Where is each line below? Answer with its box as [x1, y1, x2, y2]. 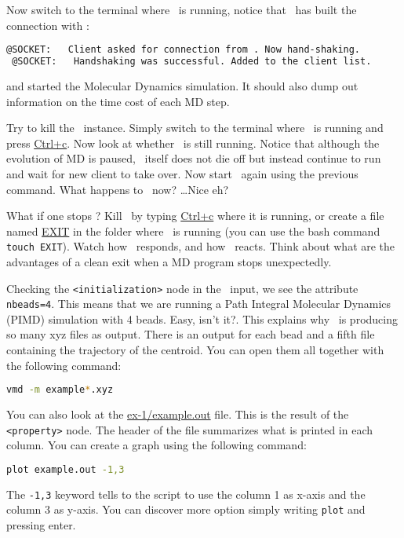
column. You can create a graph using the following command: [6, 437, 307, 453]
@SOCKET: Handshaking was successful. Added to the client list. [12, 56, 372, 68]
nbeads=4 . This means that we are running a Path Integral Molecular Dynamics [6, 295, 391, 312]
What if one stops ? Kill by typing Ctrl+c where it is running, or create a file [6, 207, 384, 224]
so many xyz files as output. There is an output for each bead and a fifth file [6, 326, 375, 342]
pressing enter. [6, 517, 76, 533]
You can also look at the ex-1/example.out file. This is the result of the [6, 406, 349, 423]
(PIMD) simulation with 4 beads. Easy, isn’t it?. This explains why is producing [6, 310, 398, 327]
